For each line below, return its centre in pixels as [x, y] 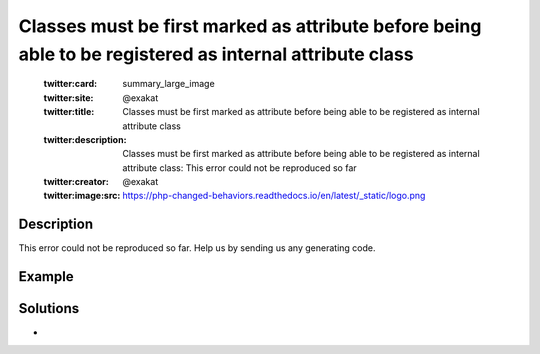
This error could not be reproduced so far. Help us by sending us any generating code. [197, 248]
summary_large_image [168, 84]
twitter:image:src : [82, 196]
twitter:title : [69, 112]
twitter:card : [70, 84]
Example [46, 276]
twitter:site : [68, 97]
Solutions [49, 308]
